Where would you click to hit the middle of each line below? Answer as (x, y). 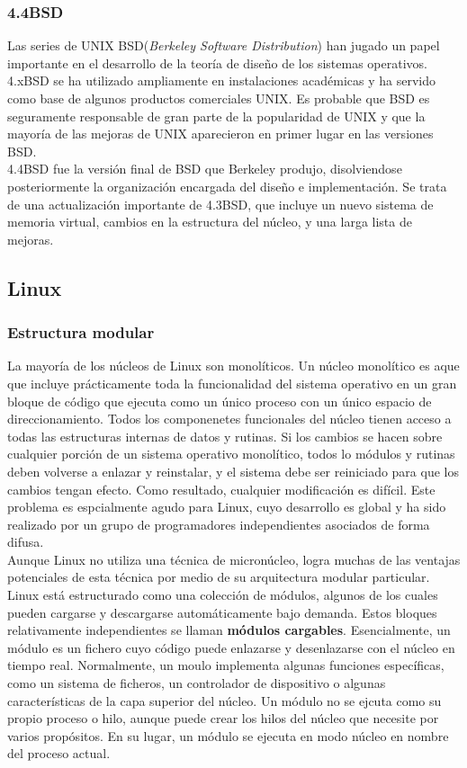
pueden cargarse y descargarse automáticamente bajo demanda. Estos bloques (222, 612)
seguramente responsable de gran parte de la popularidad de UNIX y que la (216, 116)
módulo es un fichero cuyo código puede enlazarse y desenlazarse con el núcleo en (231, 647)
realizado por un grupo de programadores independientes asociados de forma (219, 524)
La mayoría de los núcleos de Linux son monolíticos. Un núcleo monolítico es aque (233, 366)
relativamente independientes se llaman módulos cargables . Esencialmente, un (229, 630)
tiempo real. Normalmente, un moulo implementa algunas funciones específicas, (226, 665)
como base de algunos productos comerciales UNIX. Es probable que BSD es (219, 98)
